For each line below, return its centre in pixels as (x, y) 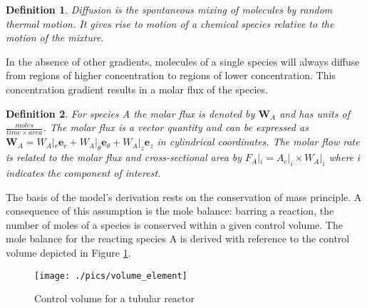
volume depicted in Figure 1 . (68, 253)
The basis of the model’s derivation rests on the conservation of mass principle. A (184, 196)
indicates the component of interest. (83, 173)
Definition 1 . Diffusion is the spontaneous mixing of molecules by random (169, 9)
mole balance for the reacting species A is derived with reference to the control (178, 238)
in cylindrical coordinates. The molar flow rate (258, 142)
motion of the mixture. (55, 37)
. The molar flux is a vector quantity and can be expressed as (176, 127)
